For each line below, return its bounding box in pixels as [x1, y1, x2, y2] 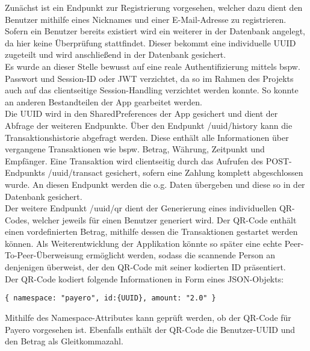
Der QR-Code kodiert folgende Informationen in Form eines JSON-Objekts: [5, 272, 284, 285]
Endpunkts [5, 166, 45, 179]
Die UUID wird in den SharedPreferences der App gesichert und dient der [5, 107, 278, 120]
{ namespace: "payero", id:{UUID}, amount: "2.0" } [5, 294, 216, 303]
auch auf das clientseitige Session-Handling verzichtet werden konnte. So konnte [5, 84, 299, 96]
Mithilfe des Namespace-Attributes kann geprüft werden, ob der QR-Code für [5, 311, 291, 323]
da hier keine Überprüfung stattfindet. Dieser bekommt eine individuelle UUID [5, 36, 296, 49]
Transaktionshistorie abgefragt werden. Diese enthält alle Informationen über [5, 131, 289, 143]
